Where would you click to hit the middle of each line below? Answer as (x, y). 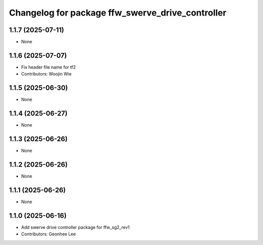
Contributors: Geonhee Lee (48, 234)
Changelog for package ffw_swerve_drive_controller (118, 13)
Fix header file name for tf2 (48, 67)
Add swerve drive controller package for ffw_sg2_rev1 (75, 227)
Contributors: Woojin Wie (46, 74)
